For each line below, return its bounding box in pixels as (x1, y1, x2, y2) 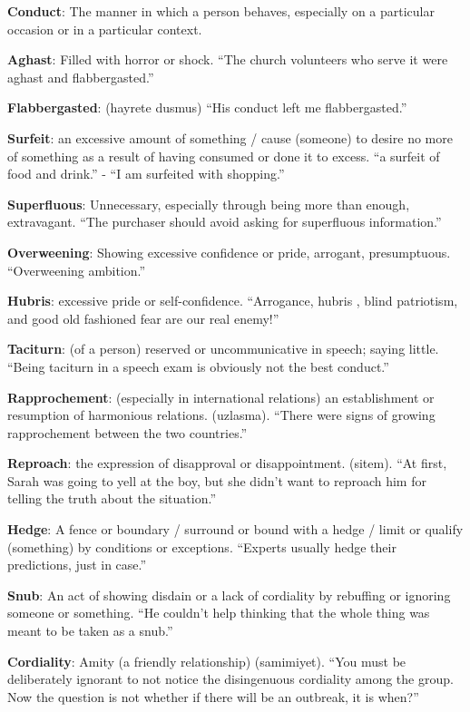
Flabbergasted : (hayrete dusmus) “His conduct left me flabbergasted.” (7, 98, 407, 117)
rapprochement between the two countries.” (7, 423, 248, 442)
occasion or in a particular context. (7, 19, 202, 38)
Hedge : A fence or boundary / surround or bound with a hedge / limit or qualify (7, 520, 464, 539)
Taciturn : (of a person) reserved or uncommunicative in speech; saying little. (7, 339, 439, 358)
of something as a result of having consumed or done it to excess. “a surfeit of (7, 146, 440, 165)
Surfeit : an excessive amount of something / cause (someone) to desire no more (7, 128, 453, 147)
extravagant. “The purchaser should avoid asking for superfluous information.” (7, 212, 442, 231)
